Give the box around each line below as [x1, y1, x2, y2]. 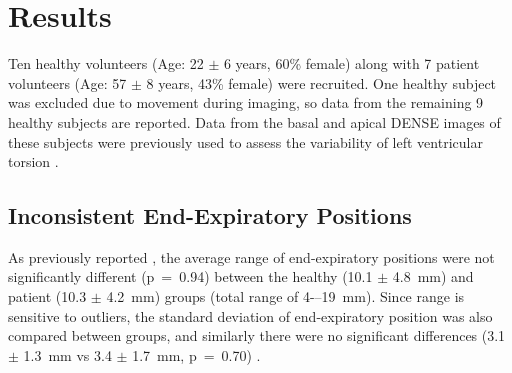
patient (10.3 [8, 286, 87, 307]
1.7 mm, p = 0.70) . [132, 344, 261, 365]
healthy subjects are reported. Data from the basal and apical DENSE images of [8, 111, 501, 132]
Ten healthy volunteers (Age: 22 [8, 53, 204, 74]
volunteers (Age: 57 [8, 72, 127, 93]
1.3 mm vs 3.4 [23, 344, 112, 365]
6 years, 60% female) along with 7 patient [223, 53, 480, 74]
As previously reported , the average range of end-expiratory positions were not [8, 246, 495, 267]
